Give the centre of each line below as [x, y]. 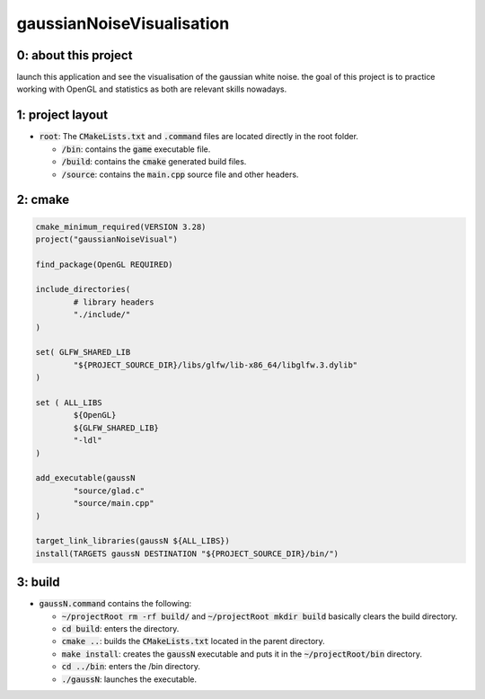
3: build [38, 583]
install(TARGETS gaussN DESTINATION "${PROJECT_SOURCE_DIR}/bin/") [187, 553]
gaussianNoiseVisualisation [123, 23]
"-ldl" [88, 441]
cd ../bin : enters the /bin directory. [131, 667]
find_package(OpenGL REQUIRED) [105, 264]
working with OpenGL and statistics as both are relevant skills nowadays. [152, 89]
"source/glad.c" [109, 491]
